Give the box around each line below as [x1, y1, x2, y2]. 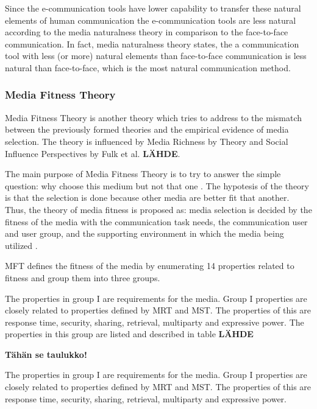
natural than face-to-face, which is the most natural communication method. [5, 61, 291, 74]
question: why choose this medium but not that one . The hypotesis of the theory [5, 179, 309, 192]
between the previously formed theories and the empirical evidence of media [5, 123, 289, 136]
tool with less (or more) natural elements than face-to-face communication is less [5, 49, 307, 62]
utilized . [5, 239, 38, 251]
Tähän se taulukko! [5, 348, 87, 360]
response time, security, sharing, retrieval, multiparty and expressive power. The [5, 315, 304, 328]
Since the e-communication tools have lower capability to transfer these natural [5, 2, 301, 14]
